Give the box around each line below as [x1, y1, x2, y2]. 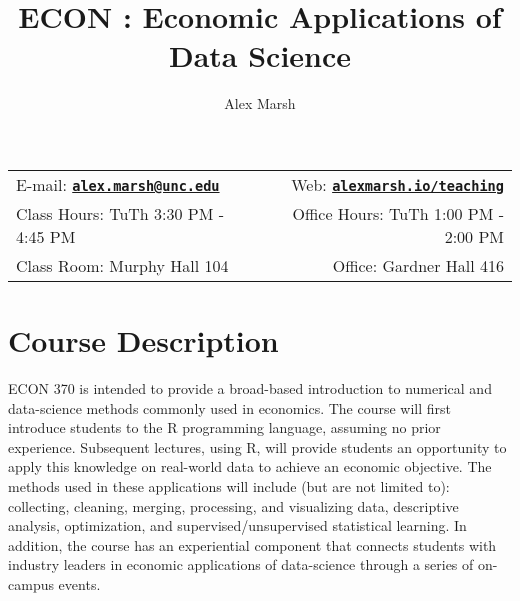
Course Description [8, 320, 279, 361]
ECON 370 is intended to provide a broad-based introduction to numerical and [8, 378, 492, 399]
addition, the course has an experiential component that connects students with [8, 534, 497, 555]
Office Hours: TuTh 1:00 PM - [292, 201, 504, 225]
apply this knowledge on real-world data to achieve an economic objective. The [8, 456, 492, 477]
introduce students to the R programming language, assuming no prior [8, 417, 441, 438]
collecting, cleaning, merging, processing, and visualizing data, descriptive [8, 495, 459, 516]
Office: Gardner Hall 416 [332, 253, 504, 277]
